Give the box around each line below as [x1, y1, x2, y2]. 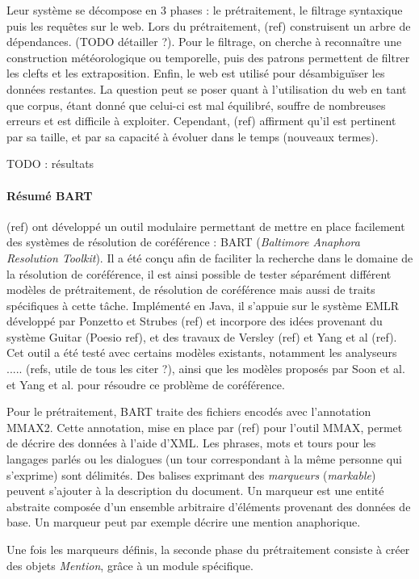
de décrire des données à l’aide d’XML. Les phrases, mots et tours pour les [6, 434, 376, 451]
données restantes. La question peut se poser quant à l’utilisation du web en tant [6, 80, 407, 97]
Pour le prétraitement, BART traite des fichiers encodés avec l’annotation [6, 403, 371, 420]
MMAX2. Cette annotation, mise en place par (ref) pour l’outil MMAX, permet [6, 418, 403, 435]
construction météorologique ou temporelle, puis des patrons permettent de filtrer [6, 48, 410, 65]
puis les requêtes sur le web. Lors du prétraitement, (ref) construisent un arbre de [6, 17, 411, 34]
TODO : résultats [6, 155, 94, 172]
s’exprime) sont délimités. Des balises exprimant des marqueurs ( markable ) [6, 466, 376, 483]
